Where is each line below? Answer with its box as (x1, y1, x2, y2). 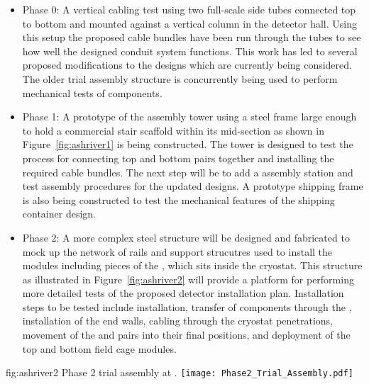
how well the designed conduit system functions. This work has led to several (22, 43, 358, 58)
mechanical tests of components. (22, 85, 163, 100)
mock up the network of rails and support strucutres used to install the (22, 244, 333, 259)
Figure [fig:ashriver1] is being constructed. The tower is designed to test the (22, 137, 353, 152)
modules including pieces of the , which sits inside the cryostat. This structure (22, 258, 363, 273)
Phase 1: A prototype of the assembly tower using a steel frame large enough (22, 109, 357, 124)
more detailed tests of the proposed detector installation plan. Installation (22, 286, 344, 300)
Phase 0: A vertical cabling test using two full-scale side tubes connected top (22, 2, 356, 16)
